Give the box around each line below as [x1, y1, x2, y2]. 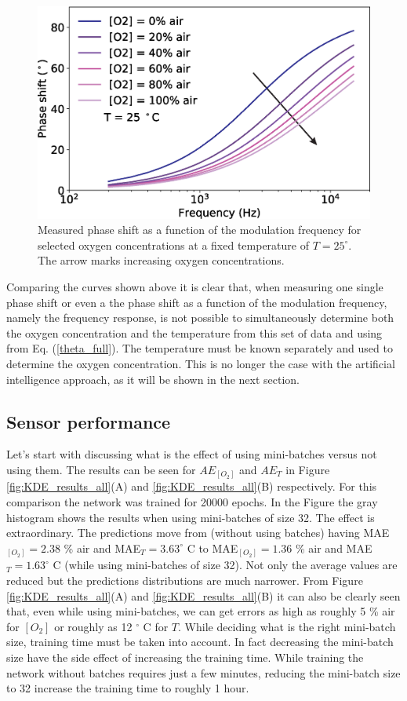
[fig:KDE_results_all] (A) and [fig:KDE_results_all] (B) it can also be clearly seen [6, 587, 401, 604]
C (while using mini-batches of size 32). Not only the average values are [53, 557, 398, 573]
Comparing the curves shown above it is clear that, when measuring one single [6, 279, 383, 295]
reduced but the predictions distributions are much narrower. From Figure [6, 571, 363, 588]
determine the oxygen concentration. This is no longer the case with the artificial [6, 355, 395, 371]
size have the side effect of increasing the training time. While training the [6, 648, 364, 665]
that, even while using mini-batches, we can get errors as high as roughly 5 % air [6, 603, 395, 619]
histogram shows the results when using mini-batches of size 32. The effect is [6, 509, 375, 525]
